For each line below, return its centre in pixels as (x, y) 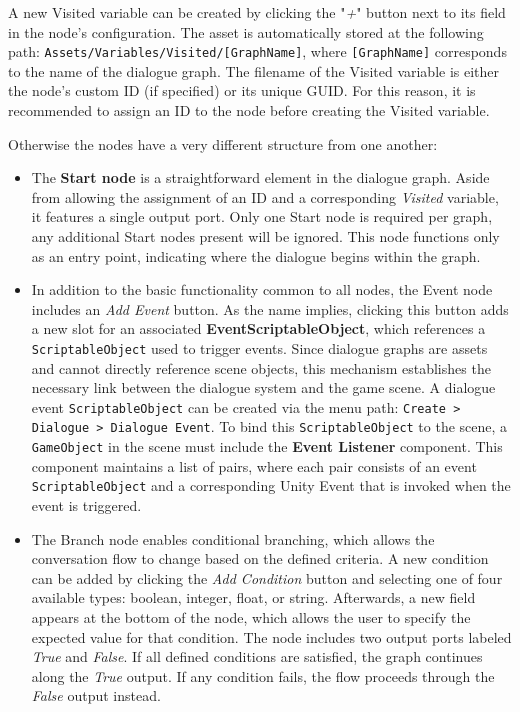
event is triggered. (86, 505)
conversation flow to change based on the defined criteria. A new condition (260, 558)
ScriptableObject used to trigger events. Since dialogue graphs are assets (259, 347)
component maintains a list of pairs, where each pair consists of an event (254, 465)
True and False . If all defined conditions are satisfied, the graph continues (257, 656)
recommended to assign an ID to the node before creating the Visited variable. (249, 110)
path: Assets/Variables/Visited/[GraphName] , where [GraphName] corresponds (257, 51)
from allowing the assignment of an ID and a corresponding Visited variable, (265, 196)
